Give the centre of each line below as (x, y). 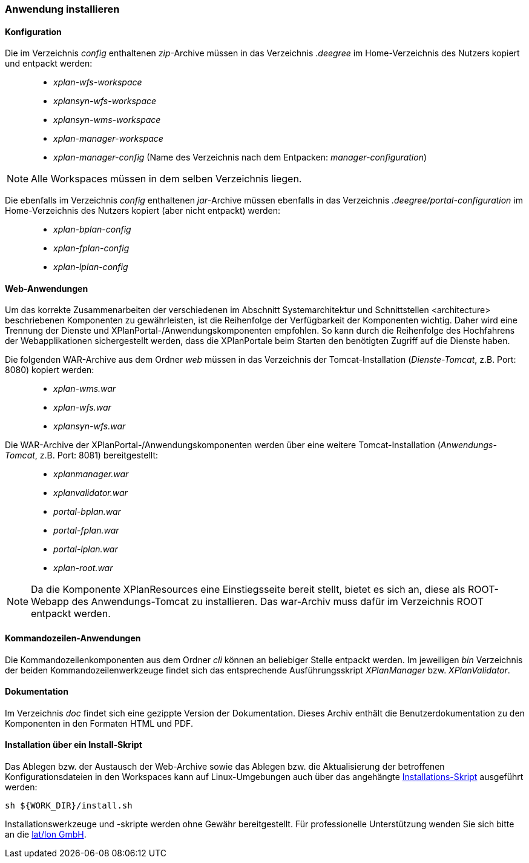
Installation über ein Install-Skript (74, 745)
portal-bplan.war (87, 512)
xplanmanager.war (91, 474)
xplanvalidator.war (90, 493)
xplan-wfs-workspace (98, 82)
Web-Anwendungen (47, 288)
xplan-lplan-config (91, 267)
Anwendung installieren (62, 9)
